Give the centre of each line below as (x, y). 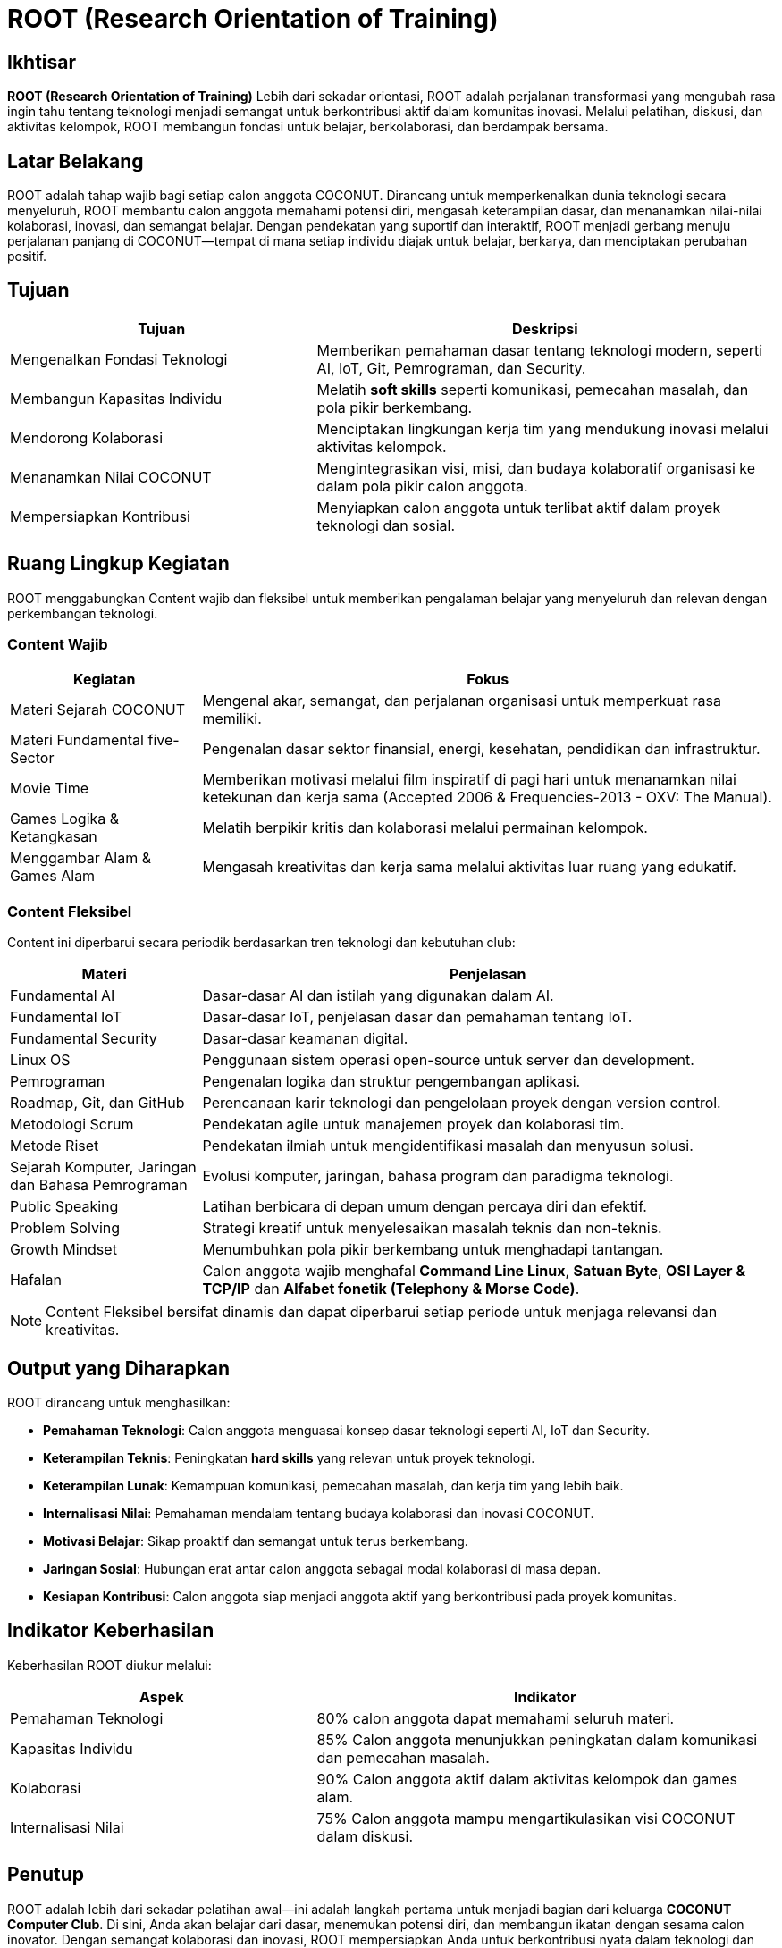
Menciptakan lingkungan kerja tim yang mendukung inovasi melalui (542, 428)
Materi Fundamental (77, 740)
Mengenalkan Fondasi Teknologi (119, 359)
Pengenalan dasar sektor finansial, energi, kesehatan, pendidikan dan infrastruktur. (481, 749)
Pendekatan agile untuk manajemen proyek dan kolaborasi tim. (413, 1125)
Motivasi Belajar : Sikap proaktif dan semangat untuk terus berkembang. (256, 1541)
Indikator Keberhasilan (111, 1631)
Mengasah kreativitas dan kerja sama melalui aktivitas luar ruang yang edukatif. (469, 867)
